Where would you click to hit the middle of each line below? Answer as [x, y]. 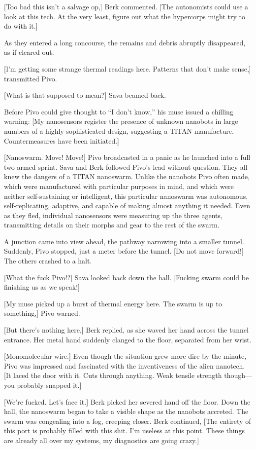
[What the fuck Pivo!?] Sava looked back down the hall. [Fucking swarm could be [127, 277]
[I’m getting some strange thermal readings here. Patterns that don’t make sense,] [128, 68]
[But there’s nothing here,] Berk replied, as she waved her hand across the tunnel [126, 330]
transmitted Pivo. [31, 78]
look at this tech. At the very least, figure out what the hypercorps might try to [125, 16]
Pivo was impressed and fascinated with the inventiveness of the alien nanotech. [125, 365]
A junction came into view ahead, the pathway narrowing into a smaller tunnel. [124, 241]
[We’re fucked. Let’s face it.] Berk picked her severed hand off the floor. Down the [127, 401]
